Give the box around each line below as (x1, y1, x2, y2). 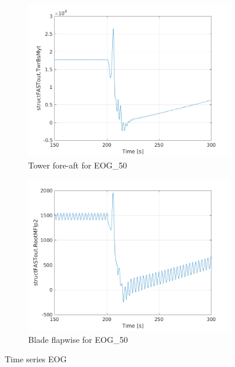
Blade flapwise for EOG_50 (28, 333, 128, 345)
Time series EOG (5, 353, 67, 365)
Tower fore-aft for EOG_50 (28, 158, 127, 171)
